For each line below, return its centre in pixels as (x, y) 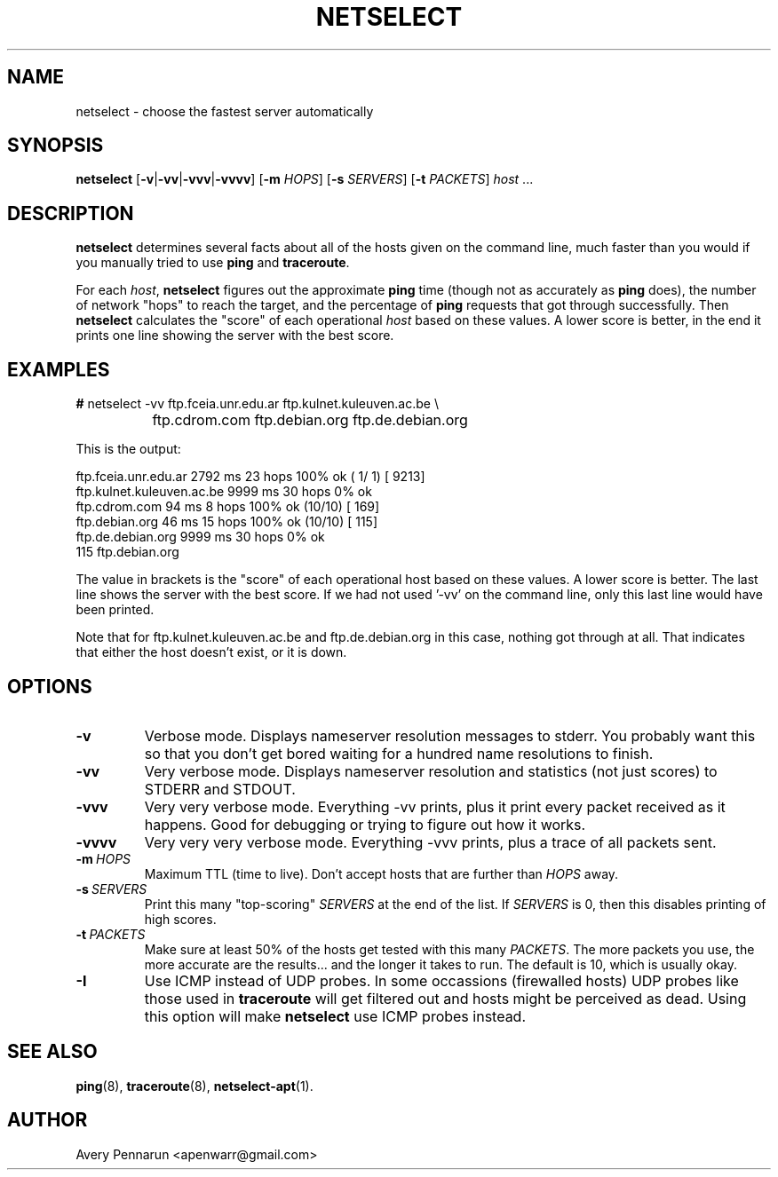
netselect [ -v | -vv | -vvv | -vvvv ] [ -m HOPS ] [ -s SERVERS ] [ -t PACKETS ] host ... (305, 179)
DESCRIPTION (71, 213)
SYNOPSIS (56, 146)
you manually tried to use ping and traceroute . (213, 263)
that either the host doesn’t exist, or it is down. (211, 652)
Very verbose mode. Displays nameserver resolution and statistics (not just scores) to (431, 771)
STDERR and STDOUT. (220, 789)
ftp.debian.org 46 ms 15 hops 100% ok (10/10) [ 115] (227, 522)
